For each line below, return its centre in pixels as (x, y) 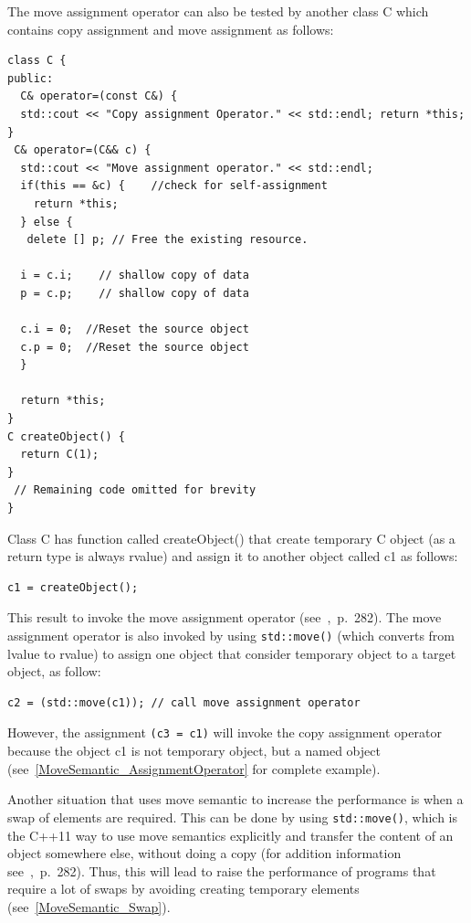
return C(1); (60, 455)
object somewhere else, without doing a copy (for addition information (204, 853)
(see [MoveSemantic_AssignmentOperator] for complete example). (194, 768)
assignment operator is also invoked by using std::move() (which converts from (231, 635)
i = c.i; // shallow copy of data (135, 276)
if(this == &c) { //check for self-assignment (174, 186)
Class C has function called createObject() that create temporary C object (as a (231, 538)
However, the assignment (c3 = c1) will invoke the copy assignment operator (225, 732)
